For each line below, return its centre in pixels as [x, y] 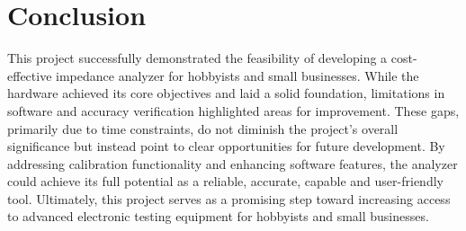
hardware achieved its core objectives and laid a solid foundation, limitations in [226, 93]
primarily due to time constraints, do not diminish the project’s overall [203, 128]
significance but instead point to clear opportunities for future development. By [226, 146]
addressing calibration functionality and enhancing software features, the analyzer [233, 163]
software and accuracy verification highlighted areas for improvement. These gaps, [233, 110]
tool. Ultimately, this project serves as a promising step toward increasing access [229, 198]
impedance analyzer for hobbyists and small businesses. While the [237, 75]
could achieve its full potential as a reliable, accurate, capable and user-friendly [225, 181]
